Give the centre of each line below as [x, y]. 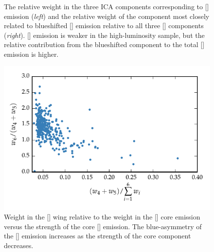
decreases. [19, 245]
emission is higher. [31, 54]
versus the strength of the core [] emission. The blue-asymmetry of [103, 226]
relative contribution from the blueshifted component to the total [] [104, 44]
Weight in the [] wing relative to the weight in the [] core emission [102, 217]
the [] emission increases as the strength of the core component [98, 236]
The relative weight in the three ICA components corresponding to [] [107, 6]
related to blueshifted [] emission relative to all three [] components [104, 25]
